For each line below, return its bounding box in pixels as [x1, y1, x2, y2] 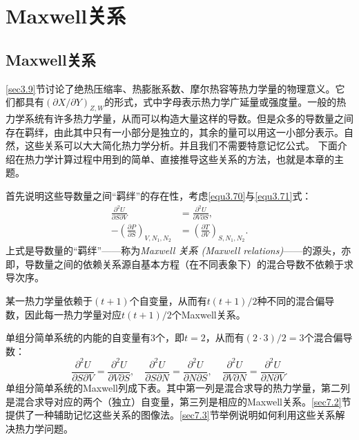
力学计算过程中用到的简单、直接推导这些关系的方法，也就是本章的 [34, 151, 334, 166]
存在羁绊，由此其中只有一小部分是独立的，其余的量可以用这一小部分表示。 [6, 124, 344, 139]
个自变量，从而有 [129, 293, 207, 307]
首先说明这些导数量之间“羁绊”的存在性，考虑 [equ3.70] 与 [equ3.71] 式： [6, 188, 312, 202]
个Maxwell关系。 [171, 307, 246, 321]
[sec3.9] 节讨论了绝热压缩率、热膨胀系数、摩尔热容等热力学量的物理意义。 [6, 81, 336, 95]
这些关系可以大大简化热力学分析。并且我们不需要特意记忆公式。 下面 [24, 138, 338, 153]
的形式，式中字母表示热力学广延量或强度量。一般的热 [104, 95, 347, 109]
